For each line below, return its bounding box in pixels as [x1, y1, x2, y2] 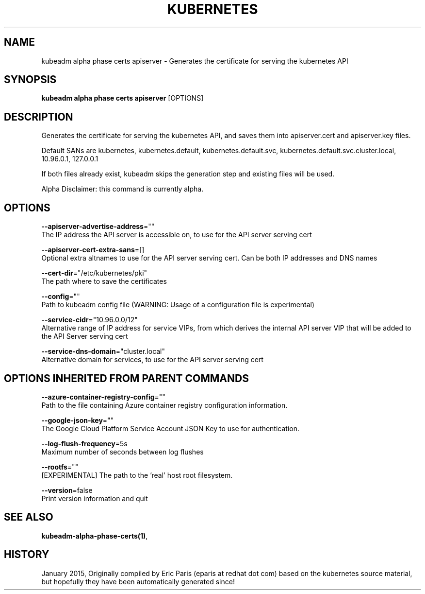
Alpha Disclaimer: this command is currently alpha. [41, 185, 204, 193]
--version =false [41, 486, 93, 494]
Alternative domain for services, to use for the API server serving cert [41, 355, 263, 364]
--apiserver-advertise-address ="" [41, 222, 155, 231]
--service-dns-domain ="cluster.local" [41, 347, 165, 356]
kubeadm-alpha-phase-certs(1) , [41, 531, 148, 540]
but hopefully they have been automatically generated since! [41, 577, 235, 586]
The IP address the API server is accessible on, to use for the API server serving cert [41, 230, 312, 239]
